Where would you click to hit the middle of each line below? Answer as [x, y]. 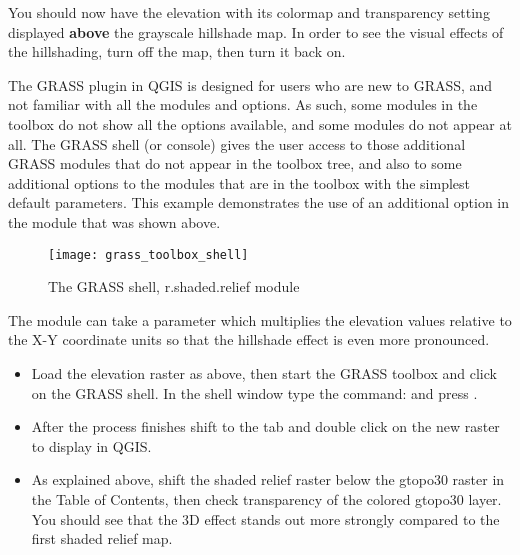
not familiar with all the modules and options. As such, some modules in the [243, 104]
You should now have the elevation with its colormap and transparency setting [249, 12]
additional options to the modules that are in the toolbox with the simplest [239, 182]
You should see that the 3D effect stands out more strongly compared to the [265, 518]
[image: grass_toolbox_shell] [148, 254]
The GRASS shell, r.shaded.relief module [174, 286]
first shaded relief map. [102, 538]
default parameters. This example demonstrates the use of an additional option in [259, 202]
